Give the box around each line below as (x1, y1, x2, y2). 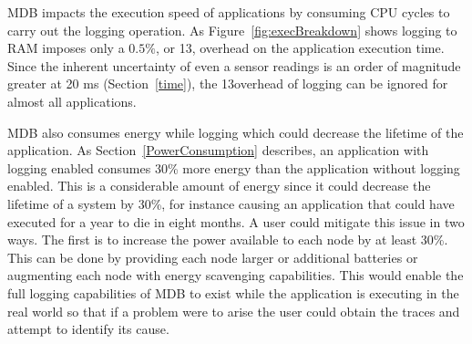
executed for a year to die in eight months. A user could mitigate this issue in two (7, 212, 465, 231)
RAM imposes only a (7, 38, 125, 57)
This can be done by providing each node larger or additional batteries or (7, 247, 418, 266)
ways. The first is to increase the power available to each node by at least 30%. (7, 230, 448, 249)
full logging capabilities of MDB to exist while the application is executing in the (7, 283, 459, 302)
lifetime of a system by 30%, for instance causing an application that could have (7, 193, 455, 213)
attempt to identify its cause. (7, 319, 169, 339)
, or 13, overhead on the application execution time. (155, 38, 445, 57)
